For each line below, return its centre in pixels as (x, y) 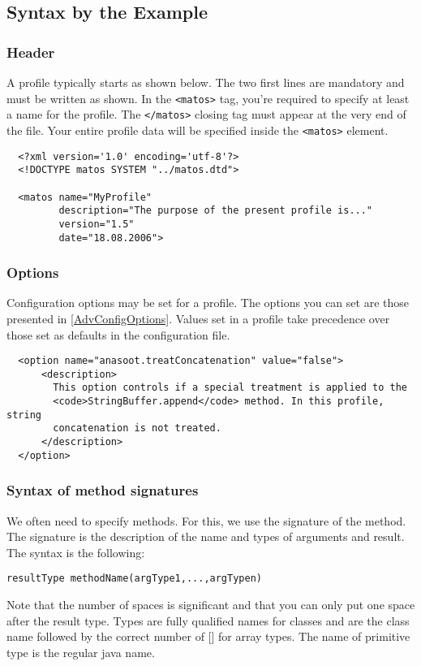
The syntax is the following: (76, 552)
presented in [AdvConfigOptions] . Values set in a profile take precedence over (198, 318)
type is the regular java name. (81, 652)
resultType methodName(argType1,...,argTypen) (134, 579)
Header (31, 52)
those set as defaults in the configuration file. (118, 334)
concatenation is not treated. (137, 428)
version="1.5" (97, 224)
